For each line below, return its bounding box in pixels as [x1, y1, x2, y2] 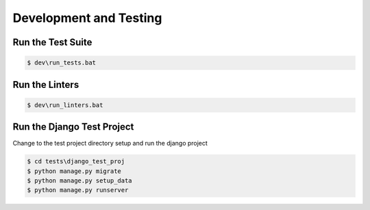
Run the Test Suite [12, 36, 92, 48]
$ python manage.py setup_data [27, 177, 133, 185]
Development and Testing [12, 10, 162, 25]
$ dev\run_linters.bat [27, 101, 103, 109]
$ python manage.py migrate [27, 167, 121, 175]
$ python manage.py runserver [27, 186, 129, 194]
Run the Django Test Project [12, 121, 134, 133]
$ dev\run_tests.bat [27, 59, 96, 67]
